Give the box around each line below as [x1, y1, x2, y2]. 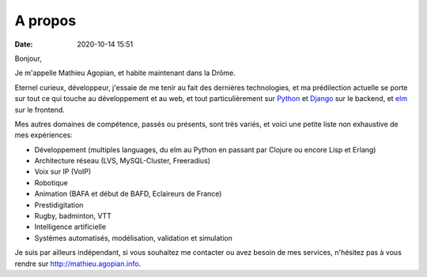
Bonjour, [14, 54, 43, 63]
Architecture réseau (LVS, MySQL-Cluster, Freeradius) [34, 156, 211, 166]
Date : [14, 39, 33, 49]
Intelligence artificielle [34, 222, 107, 232]
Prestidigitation [34, 200, 84, 209]
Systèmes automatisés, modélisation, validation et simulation [34, 233, 232, 242]
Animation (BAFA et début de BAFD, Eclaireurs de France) [34, 189, 222, 199]
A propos [14, 12, 77, 29]
